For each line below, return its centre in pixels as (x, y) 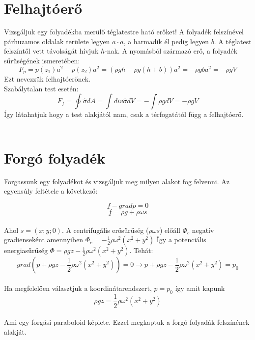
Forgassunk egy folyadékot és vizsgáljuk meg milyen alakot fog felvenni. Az (117, 181)
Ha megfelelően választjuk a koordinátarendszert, (78, 288)
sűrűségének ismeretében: (42, 60)
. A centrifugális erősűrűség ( (105, 230)
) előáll (170, 230)
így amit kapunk (200, 288)
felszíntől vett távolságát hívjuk (51, 51)
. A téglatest (233, 41)
